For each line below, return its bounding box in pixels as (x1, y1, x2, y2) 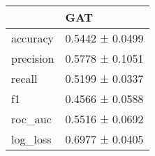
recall (11, 70, 38, 86)
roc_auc (11, 111, 52, 127)
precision (11, 50, 54, 66)
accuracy (11, 30, 54, 46)
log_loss (11, 131, 52, 147)
